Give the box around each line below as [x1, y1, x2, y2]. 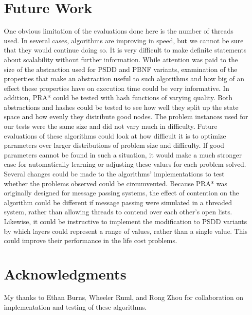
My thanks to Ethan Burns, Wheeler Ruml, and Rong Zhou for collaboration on [4, 292, 243, 302]
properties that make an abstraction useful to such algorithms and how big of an [4, 73, 245, 84]
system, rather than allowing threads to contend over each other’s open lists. [4, 207, 232, 217]
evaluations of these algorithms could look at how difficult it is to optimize [4, 130, 226, 140]
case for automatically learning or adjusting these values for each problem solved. [4, 159, 246, 169]
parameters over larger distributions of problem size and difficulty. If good [4, 140, 224, 150]
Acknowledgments [4, 263, 126, 283]
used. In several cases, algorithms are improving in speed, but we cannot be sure [4, 35, 244, 45]
